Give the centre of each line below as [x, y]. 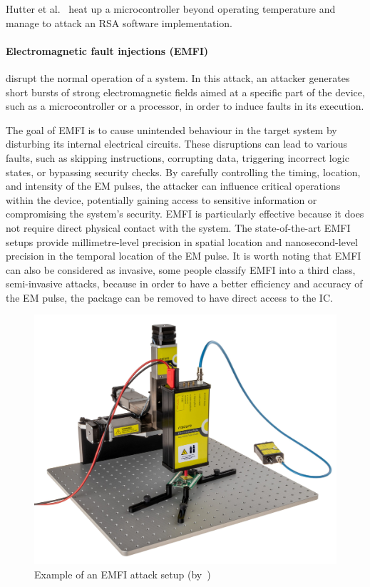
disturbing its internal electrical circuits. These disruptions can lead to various [177, 144]
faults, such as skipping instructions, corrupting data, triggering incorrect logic [178, 157]
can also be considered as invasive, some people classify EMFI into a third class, [181, 269]
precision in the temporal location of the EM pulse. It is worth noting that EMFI [184, 256]
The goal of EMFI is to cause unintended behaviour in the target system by [171, 129]
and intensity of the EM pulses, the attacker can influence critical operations [173, 186]
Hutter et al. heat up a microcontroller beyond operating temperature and [171, 9]
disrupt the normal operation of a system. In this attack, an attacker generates [178, 77]
